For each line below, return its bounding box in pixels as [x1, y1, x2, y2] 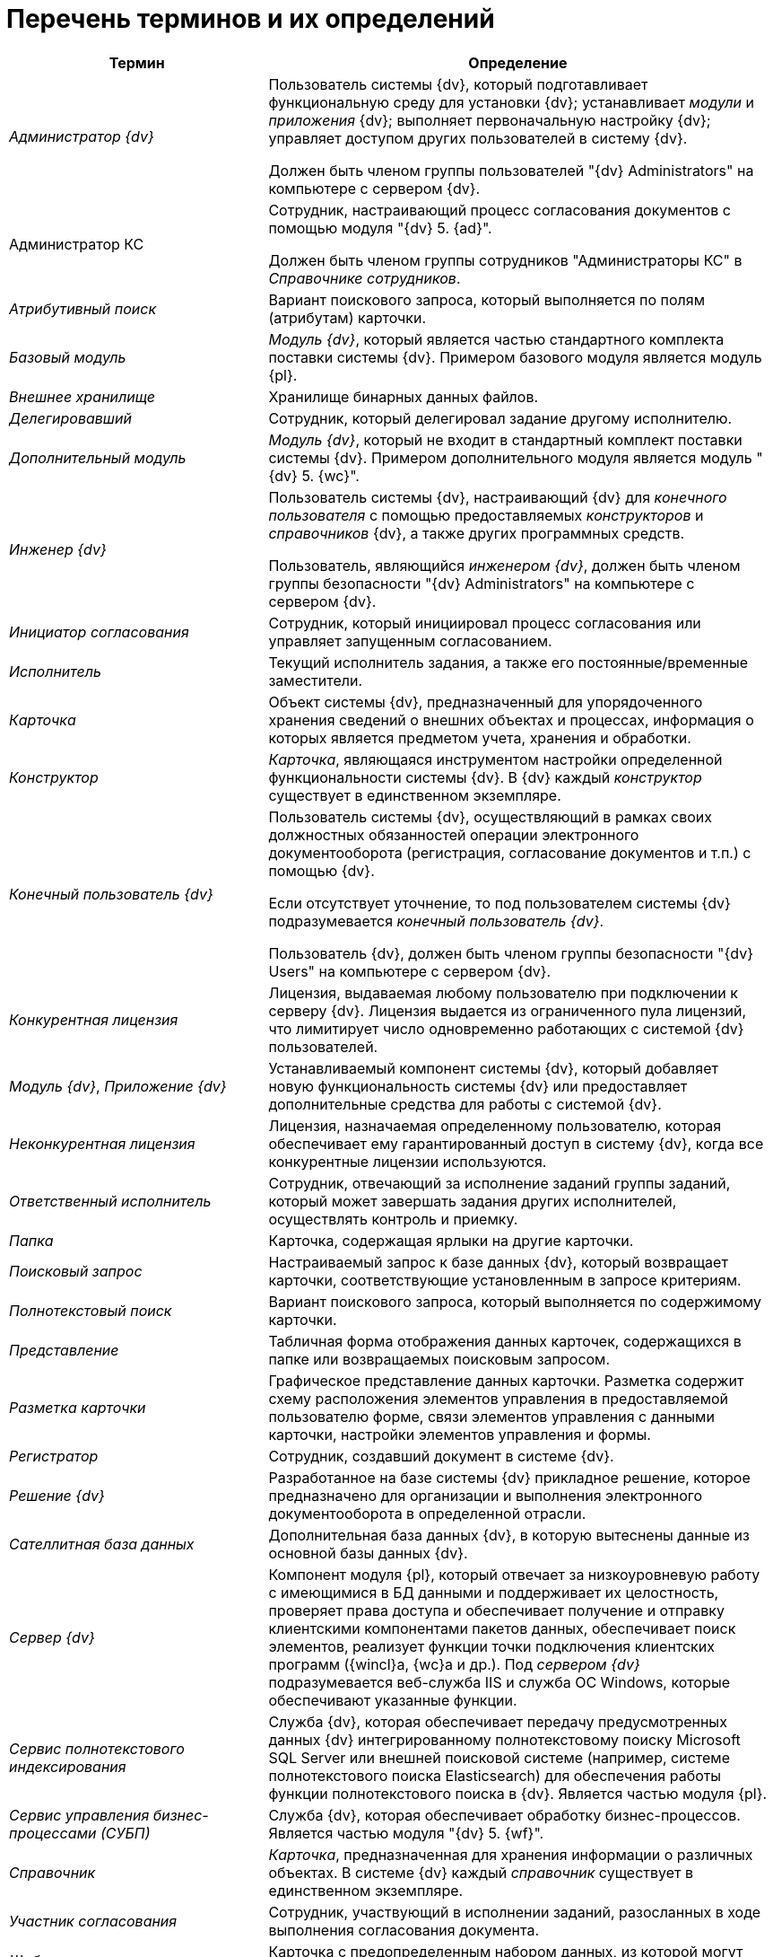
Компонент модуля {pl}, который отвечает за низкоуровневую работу [268, 1565, 760, 1584]
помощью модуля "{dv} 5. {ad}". [268, 218, 492, 237]
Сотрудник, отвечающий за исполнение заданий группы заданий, [268, 1173, 731, 1192]
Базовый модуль [9, 347, 126, 366]
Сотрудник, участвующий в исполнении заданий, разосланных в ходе [268, 1902, 761, 1921]
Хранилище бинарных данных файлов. [268, 387, 539, 406]
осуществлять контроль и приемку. [268, 1209, 518, 1228]
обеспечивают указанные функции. [268, 1690, 517, 1709]
